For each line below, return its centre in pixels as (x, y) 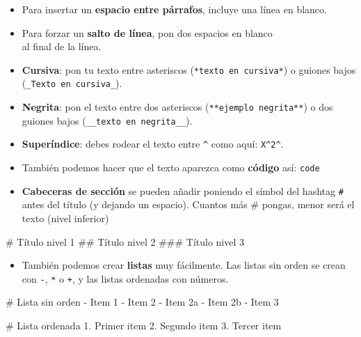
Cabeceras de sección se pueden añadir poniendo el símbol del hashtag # (183, 190)
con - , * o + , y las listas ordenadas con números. (125, 278)
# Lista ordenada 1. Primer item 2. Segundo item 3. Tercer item (144, 325)
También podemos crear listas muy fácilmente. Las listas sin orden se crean (184, 265)
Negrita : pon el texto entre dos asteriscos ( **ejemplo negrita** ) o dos (177, 107)
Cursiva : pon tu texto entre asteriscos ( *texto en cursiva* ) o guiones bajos (189, 69)
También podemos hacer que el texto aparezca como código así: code (171, 167)
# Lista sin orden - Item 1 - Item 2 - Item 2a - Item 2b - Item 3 (142, 302)
